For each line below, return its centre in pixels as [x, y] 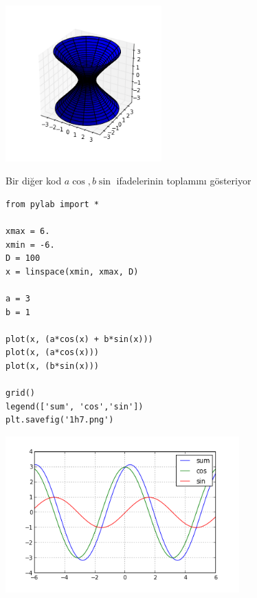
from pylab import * [53, 204]
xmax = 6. [28, 232]
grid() [20, 393]
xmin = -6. [30, 245]
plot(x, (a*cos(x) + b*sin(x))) [79, 339]
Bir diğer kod [34, 181]
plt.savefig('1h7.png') [60, 420]
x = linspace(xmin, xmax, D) [72, 271]
